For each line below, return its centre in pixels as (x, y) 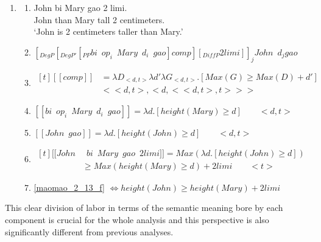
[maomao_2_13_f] (69, 187)
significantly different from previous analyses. (89, 231)
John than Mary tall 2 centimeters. (99, 19)
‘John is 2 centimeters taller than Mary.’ (108, 31)
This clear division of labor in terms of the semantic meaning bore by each (144, 208)
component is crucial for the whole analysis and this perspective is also (137, 219)
